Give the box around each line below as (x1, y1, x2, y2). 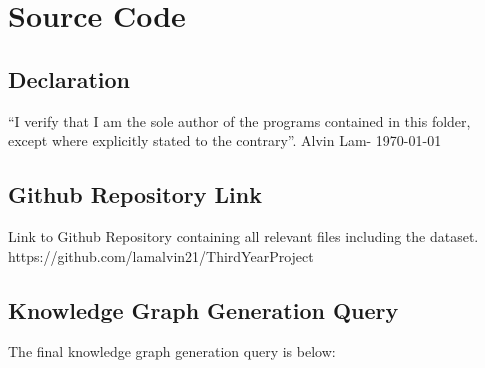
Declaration (8, 63, 131, 94)
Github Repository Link (8, 179, 262, 210)
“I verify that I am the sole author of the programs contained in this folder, (8, 110, 471, 131)
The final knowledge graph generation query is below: (8, 341, 336, 362)
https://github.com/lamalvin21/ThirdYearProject (8, 245, 314, 266)
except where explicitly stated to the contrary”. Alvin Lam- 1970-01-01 (8, 130, 442, 151)
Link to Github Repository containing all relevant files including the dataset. (8, 225, 479, 246)
